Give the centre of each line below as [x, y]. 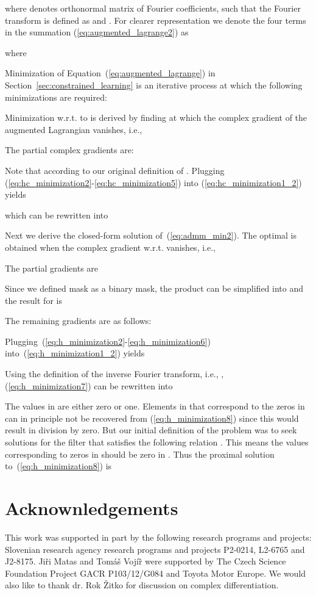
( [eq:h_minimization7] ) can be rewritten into [89, 385]
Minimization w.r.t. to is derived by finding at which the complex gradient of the [156, 117]
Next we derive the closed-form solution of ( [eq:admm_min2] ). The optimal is [151, 235]
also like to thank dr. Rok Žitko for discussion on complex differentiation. [142, 585]
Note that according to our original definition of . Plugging [115, 170]
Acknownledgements [92, 508]
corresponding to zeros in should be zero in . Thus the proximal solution [140, 454]
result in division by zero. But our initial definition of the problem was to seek [151, 430]
